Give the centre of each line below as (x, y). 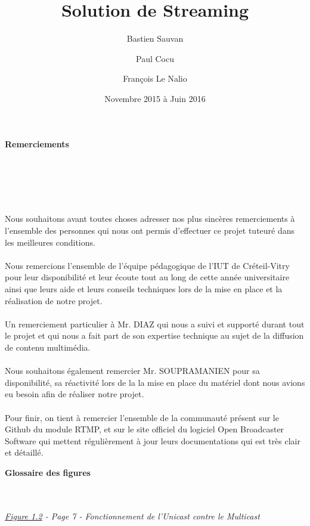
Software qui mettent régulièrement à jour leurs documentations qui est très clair (153, 440)
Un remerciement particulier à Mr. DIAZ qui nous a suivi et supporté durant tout (155, 324)
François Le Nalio (155, 78)
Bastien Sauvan (155, 38)
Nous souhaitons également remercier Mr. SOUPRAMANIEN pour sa (132, 371)
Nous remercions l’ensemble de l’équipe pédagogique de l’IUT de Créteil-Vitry (147, 265)
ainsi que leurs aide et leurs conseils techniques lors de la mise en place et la (144, 289)
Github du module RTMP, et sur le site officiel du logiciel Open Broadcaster (145, 429)
